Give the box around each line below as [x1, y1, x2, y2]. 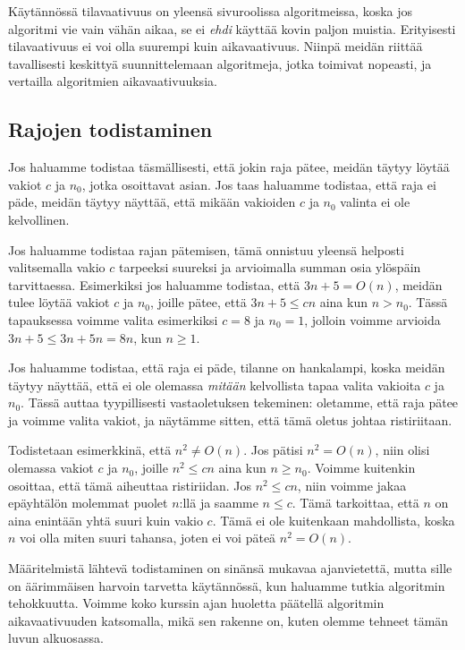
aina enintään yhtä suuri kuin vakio [8, 510, 203, 529]
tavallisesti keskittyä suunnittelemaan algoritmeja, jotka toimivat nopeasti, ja [8, 54, 432, 73]
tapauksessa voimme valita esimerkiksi [8, 310, 218, 329]
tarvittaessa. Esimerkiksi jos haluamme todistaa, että [8, 275, 300, 294]
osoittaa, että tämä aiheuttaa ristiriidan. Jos [8, 475, 251, 494]
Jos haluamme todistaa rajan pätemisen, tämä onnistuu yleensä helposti [8, 240, 404, 259]
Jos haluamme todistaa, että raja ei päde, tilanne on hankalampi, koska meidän [8, 358, 445, 377]
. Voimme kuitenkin [307, 458, 416, 477]
